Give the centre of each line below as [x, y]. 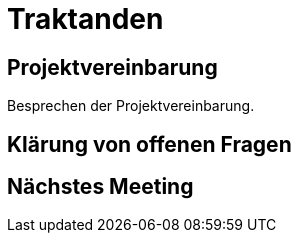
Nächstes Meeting [100, 187]
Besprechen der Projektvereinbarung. [131, 106]
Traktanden [85, 19]
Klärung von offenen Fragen [149, 144]
